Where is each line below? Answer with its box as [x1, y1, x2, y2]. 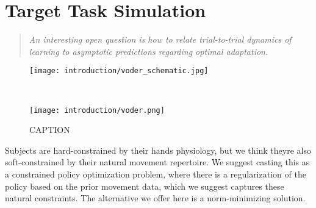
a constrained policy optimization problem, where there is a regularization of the [5, 168, 306, 180]
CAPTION [29, 123, 70, 136]
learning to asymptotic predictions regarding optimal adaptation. [29, 45, 268, 57]
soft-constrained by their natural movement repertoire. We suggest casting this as [5, 156, 310, 168]
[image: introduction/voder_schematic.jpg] [29, 66, 209, 76]
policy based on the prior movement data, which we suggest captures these [5, 179, 284, 192]
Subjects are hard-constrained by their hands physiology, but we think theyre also [5, 143, 311, 156]
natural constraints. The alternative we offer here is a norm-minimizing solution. [5, 192, 306, 204]
